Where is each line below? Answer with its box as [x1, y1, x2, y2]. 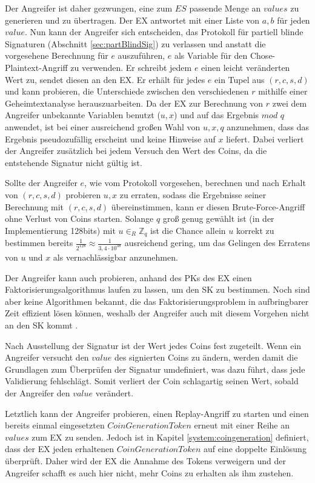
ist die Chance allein [150, 224, 226, 236]
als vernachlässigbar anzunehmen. [53, 251, 178, 264]
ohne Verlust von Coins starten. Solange [5, 212, 154, 225]
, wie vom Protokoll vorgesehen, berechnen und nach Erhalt [84, 176, 306, 189]
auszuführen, [118, 49, 165, 62]
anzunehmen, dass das [227, 120, 309, 133]
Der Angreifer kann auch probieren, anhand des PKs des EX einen [5, 271, 252, 284]
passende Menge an [189, 2, 261, 14]
